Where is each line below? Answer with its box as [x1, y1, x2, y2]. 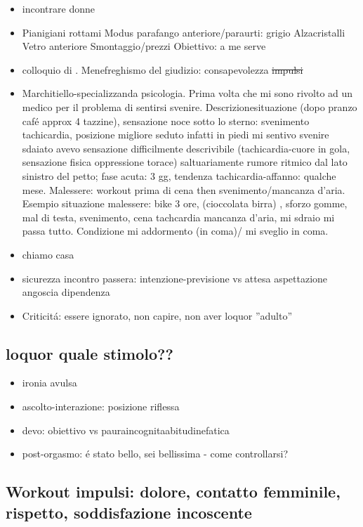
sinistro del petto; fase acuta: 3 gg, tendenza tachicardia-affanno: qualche [22, 168, 336, 183]
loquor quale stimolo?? [6, 342, 173, 364]
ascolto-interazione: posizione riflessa [22, 399, 180, 414]
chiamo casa [22, 247, 74, 261]
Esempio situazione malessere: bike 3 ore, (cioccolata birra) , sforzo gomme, [22, 196, 348, 211]
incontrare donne [22, 1, 95, 15]
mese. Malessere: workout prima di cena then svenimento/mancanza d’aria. [22, 182, 345, 197]
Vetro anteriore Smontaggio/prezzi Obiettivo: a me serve [22, 39, 266, 53]
